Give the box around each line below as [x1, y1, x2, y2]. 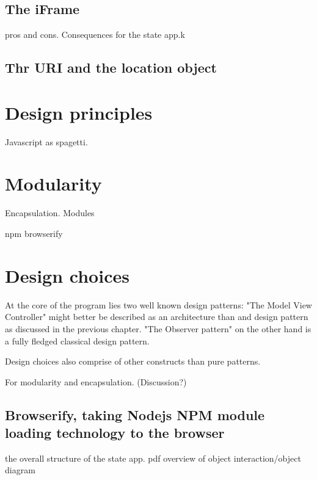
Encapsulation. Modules [5, 206, 95, 219]
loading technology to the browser [5, 423, 225, 442]
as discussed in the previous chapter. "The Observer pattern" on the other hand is [5, 322, 312, 335]
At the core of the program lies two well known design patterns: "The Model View [5, 298, 312, 311]
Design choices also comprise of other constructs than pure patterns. [5, 355, 261, 368]
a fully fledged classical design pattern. [5, 334, 150, 347]
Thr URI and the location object [5, 58, 217, 77]
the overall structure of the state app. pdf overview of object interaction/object [5, 451, 301, 464]
